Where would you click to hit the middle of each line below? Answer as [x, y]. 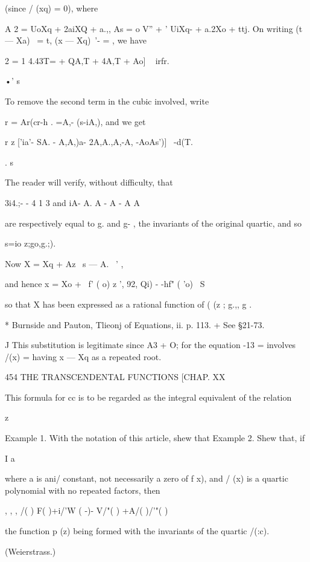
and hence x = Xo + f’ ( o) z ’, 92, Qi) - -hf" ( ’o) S [105, 284]
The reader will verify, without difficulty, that [89, 182]
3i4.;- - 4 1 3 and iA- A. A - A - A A [72, 202]
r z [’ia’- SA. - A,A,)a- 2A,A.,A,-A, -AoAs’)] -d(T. [99, 142]
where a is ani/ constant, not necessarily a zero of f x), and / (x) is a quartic [147, 478]
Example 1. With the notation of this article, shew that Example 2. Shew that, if [155, 438]
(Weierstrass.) [30, 551]
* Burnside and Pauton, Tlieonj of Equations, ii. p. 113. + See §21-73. [135, 324]
